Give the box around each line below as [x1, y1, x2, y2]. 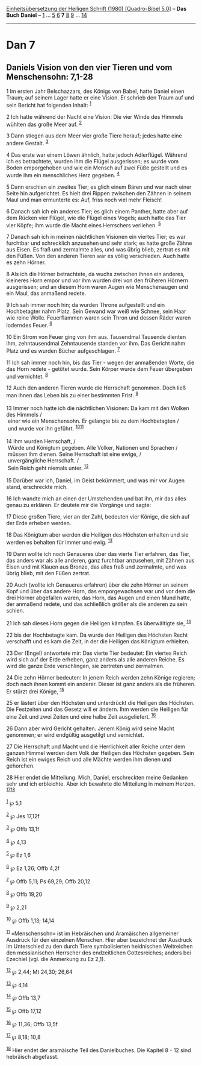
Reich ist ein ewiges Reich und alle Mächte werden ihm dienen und [6, 755, 172, 763]
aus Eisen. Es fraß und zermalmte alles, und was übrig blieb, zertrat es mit [6, 246, 190, 253]
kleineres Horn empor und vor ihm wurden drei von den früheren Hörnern [6, 277, 188, 284]
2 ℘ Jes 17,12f [6, 811, 40, 819]
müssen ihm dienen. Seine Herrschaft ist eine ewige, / [7, 450, 142, 458]
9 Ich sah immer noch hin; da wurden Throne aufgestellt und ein [6, 301, 165, 309]
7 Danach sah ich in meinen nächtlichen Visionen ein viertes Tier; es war [6, 233, 186, 241]
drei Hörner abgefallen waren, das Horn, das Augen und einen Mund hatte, [6, 594, 192, 601]
